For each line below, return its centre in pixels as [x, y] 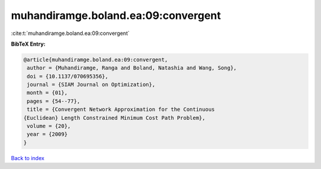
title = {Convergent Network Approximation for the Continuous [121, 109]
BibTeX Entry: [28, 44]
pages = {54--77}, [53, 101]
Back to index [28, 158]
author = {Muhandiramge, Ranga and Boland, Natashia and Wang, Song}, [132, 68]
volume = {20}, [49, 126]
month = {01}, [47, 93]
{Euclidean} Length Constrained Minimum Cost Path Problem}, [114, 118]
